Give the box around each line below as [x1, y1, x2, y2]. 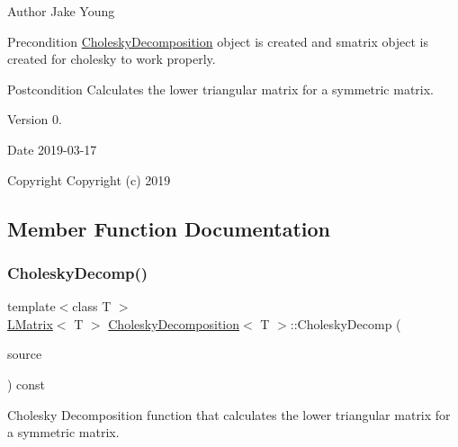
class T [72, 297, 112, 316]
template [7, 297, 56, 316]
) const [7, 374, 46, 393]
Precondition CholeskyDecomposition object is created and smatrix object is [7, 31, 428, 50]
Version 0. [7, 110, 62, 129]
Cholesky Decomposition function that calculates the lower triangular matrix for [7, 405, 451, 424]
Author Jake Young [7, 2, 115, 20]
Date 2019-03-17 [7, 139, 97, 158]
